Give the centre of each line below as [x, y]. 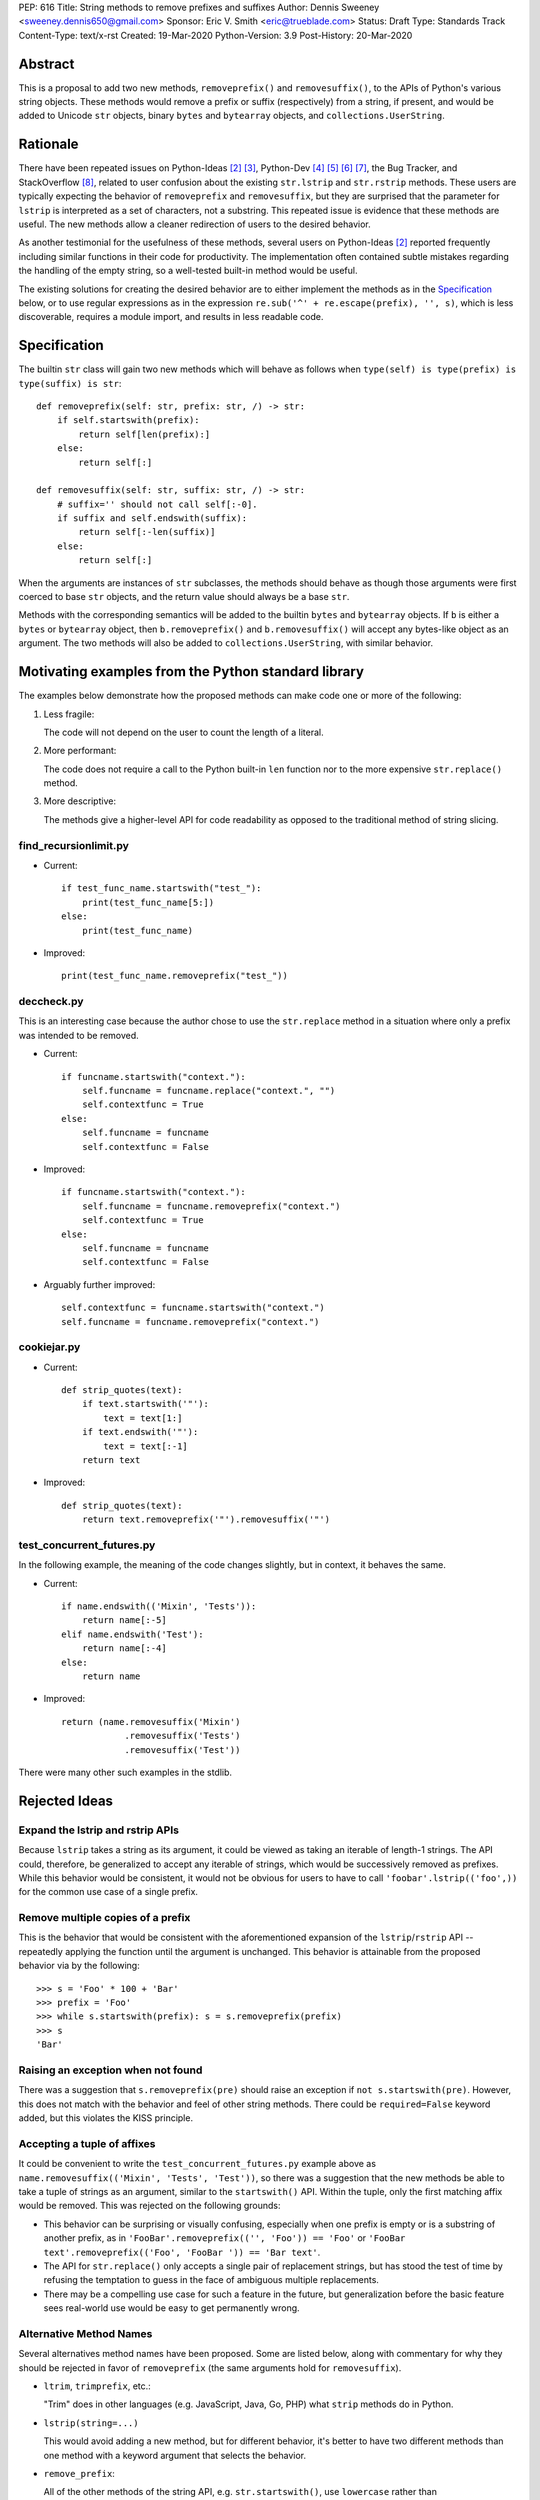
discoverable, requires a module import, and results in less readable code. [171, 317]
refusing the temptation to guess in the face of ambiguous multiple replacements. [211, 2280]
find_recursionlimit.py [74, 845]
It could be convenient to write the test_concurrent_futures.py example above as [197, 2164]
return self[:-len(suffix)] [147, 532]
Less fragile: [69, 714]
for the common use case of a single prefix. [108, 1892]
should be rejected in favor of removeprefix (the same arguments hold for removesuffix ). [210, 2367]
